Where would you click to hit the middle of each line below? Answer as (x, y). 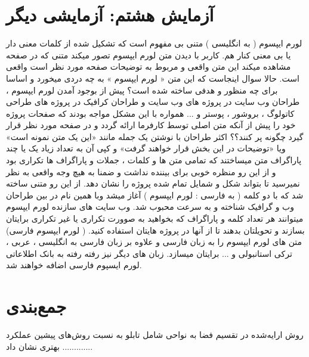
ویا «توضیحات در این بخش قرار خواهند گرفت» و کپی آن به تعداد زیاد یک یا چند (146, 148)
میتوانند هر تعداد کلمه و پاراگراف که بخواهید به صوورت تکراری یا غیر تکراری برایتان (155, 218)
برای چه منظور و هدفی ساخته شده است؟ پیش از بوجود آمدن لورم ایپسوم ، (142, 90)
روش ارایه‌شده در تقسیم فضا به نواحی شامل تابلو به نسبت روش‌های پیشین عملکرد (155, 335)
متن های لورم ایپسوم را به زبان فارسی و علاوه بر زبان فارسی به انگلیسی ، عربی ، (154, 242)
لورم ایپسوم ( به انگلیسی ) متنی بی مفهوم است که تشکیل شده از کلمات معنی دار (154, 43)
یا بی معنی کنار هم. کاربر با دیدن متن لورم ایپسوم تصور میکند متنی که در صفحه (149, 55)
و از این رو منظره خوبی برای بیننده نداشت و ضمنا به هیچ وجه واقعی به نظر (141, 171)
